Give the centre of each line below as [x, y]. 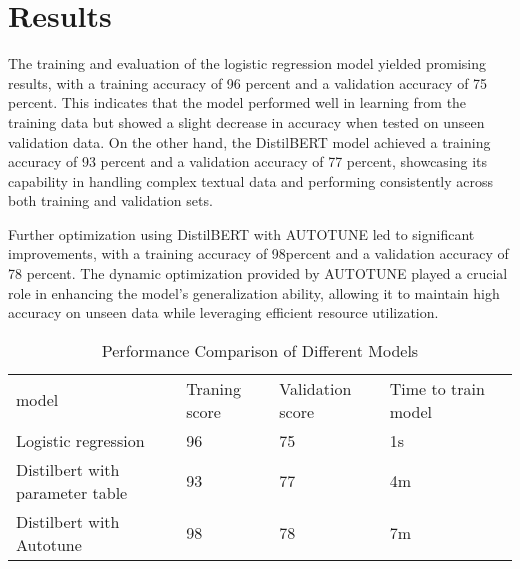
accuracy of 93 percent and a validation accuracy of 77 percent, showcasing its [248, 161]
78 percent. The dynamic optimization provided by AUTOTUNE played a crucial [258, 273]
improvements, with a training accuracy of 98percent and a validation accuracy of [258, 253]
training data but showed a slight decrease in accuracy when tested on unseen [246, 121]
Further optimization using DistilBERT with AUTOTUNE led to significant [241, 233]
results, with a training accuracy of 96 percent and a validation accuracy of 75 [248, 82]
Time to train [437, 388]
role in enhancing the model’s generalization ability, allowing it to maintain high [254, 292]
